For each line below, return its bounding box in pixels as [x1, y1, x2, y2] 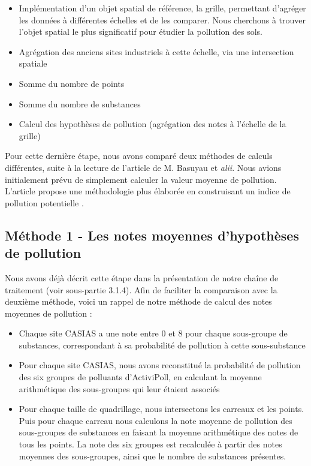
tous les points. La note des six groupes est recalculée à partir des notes [19, 438, 282, 450]
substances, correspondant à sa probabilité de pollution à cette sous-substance [19, 338, 306, 351]
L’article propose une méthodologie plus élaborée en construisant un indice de [5, 185, 291, 197]
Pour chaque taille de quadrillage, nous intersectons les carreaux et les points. [19, 402, 304, 415]
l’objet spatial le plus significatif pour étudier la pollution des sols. [19, 25, 263, 38]
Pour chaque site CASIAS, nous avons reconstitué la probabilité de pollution [19, 359, 301, 371]
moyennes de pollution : [5, 306, 92, 319]
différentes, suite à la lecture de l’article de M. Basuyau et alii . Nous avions [5, 161, 282, 173]
